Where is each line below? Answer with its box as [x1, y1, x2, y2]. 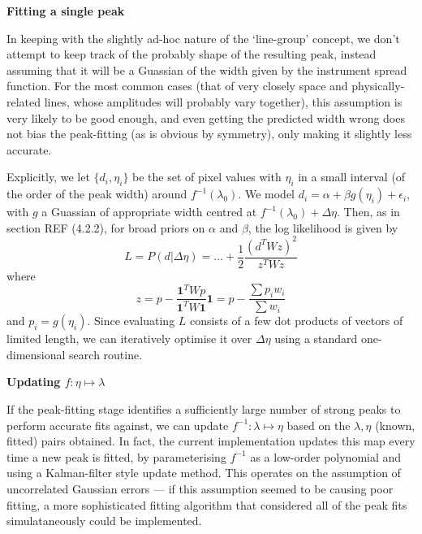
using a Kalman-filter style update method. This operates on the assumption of [6, 464, 401, 481]
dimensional [6, 345, 66, 363]
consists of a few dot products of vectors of [190, 312, 403, 329]
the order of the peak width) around [6, 185, 187, 202]
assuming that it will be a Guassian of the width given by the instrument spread [6, 61, 407, 78]
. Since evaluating [87, 312, 175, 329]
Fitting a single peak [6, 2, 125, 19]
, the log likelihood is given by [248, 219, 398, 236]
